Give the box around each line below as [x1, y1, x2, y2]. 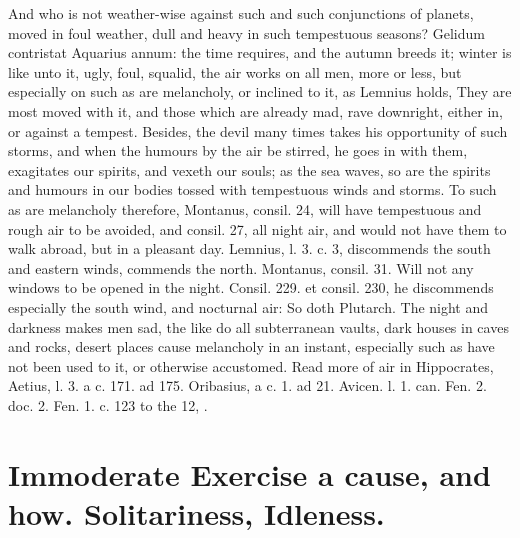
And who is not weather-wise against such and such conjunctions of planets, [8, 3, 474, 23]
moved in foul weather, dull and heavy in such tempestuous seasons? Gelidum [8, 22, 485, 43]
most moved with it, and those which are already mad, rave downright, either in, [8, 100, 504, 121]
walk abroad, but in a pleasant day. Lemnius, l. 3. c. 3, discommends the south [8, 238, 491, 259]
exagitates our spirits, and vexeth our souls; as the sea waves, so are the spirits [8, 159, 491, 180]
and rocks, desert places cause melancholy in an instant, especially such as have [8, 336, 495, 357]
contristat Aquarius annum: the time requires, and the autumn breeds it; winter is [8, 42, 512, 63]
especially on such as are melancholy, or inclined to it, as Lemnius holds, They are [8, 81, 512, 102]
